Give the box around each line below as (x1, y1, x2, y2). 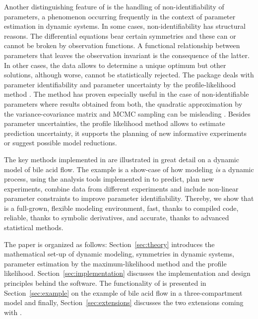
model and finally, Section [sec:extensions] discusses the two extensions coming (4, 297, 244, 308)
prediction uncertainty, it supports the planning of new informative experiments (4, 128, 247, 138)
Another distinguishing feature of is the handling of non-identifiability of (4, 1, 224, 11)
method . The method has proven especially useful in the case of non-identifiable (4, 89, 249, 99)
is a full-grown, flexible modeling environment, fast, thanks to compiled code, (4, 202, 239, 213)
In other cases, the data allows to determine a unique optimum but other (4, 60, 226, 70)
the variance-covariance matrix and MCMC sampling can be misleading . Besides (4, 108, 251, 119)
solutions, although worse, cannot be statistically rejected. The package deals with (4, 69, 254, 80)
